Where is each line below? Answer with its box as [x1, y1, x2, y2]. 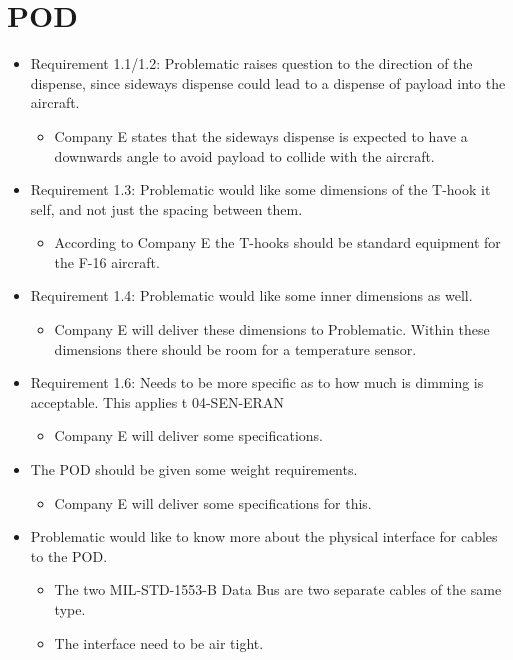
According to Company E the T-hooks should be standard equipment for [54, 232, 501, 253]
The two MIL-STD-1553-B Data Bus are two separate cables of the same [54, 579, 502, 600]
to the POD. [30, 545, 108, 566]
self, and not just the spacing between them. [30, 198, 303, 219]
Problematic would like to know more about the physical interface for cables [30, 526, 498, 547]
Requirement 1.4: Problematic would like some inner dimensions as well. [30, 285, 473, 306]
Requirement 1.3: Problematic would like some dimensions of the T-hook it [30, 179, 491, 200]
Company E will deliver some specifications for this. [54, 492, 372, 513]
